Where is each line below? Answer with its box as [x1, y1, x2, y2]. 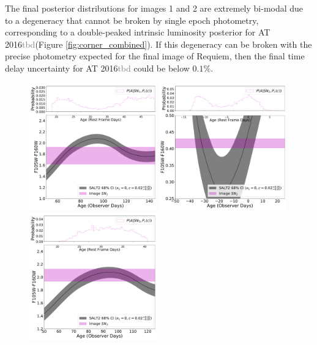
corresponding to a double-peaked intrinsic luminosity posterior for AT [5, 26, 270, 39]
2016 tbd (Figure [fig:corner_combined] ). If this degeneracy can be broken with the [5, 37, 312, 50]
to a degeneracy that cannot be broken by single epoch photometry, [5, 13, 259, 26]
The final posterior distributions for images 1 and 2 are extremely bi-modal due [5, 2, 304, 14]
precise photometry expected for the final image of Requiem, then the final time [5, 50, 305, 62]
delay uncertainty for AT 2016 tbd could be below [5, 61, 190, 74]
